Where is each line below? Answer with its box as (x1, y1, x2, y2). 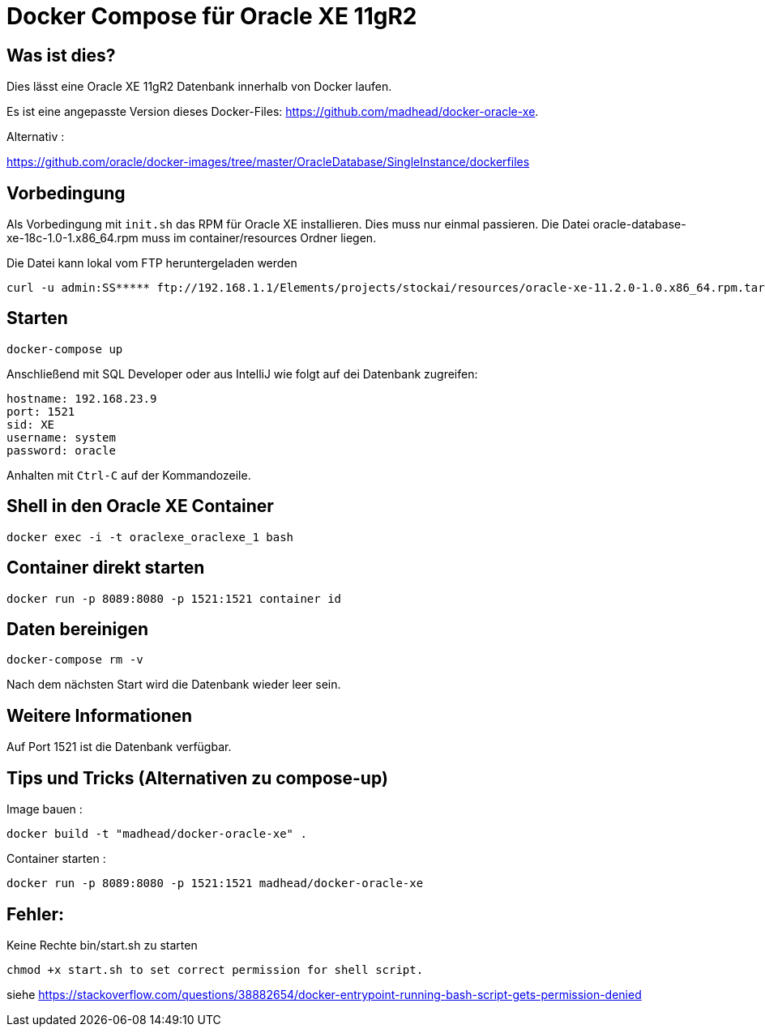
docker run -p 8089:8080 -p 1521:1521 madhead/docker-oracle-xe (6, 877, 424, 890)
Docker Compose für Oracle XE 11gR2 (6, 2, 417, 30)
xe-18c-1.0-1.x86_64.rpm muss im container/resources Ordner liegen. (6, 231, 377, 245)
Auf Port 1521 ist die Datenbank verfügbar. (6, 740, 232, 754)
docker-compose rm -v (6, 653, 143, 667)
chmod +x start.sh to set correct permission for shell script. (6, 963, 424, 976)
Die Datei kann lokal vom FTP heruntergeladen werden (6, 256, 297, 271)
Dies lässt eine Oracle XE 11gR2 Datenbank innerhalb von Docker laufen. (6, 79, 392, 94)
